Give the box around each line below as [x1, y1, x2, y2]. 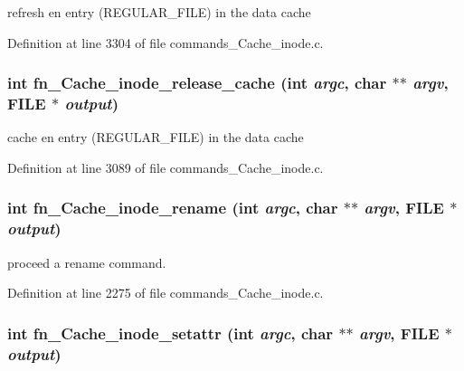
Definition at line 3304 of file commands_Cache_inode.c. [7, 33, 324, 52]
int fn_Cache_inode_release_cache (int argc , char [7, 71, 387, 94]
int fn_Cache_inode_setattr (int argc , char [7, 321, 334, 344]
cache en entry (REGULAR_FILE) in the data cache [7, 128, 304, 147]
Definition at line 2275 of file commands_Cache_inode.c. [7, 283, 324, 302]
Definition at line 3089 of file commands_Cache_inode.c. [7, 157, 324, 176]
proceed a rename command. [7, 252, 166, 271]
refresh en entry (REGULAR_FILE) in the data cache [7, 3, 311, 21]
